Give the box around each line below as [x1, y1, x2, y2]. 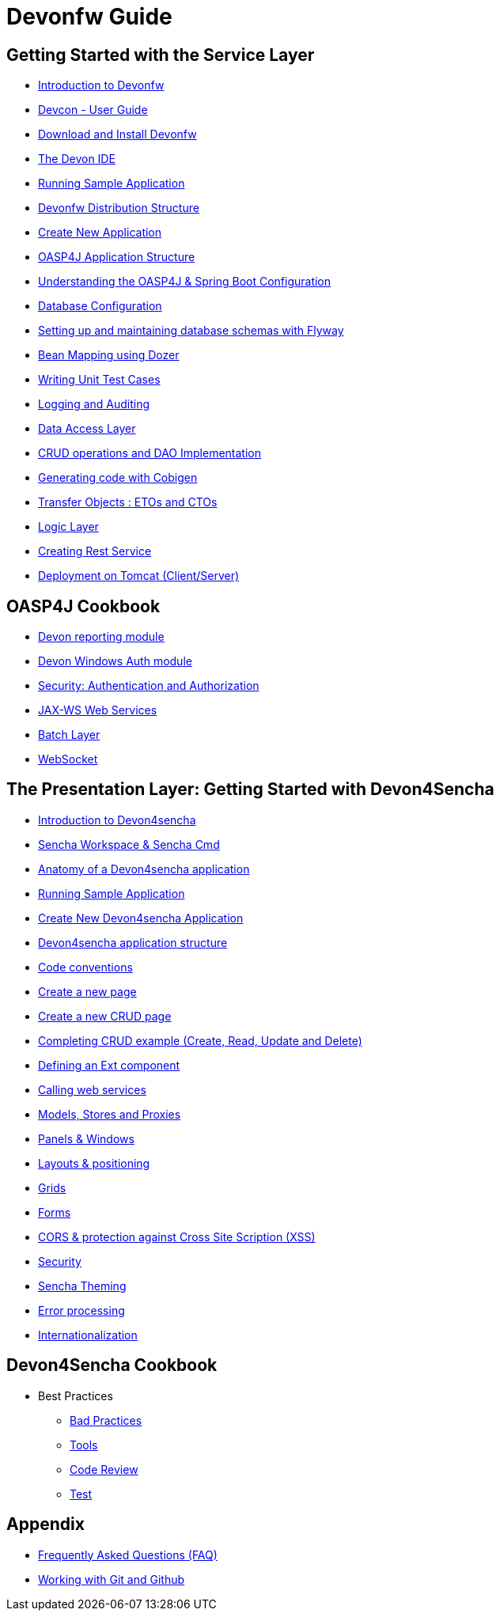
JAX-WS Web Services [38, 703, 157, 718]
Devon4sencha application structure [38, 935, 228, 949]
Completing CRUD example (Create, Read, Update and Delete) [38, 1033, 362, 1047]
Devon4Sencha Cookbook [6, 1355, 218, 1376]
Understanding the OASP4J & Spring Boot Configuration [38, 275, 331, 289]
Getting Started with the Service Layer [6, 44, 315, 65]
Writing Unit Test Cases [38, 373, 161, 387]
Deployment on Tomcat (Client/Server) [38, 569, 240, 583]
